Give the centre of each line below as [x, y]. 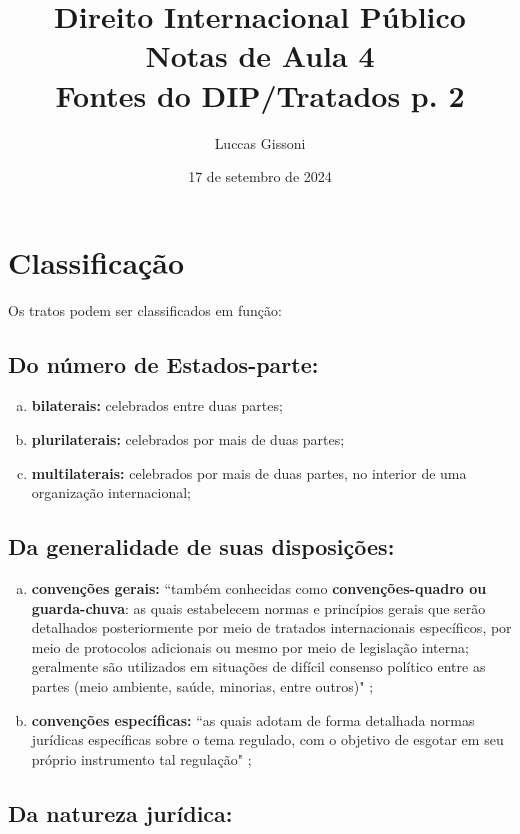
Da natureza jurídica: [120, 812]
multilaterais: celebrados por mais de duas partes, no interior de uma [249, 472]
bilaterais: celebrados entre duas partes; [157, 405]
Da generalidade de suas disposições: [201, 546]
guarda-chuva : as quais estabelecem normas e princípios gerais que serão [258, 607]
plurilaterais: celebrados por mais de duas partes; [188, 439]
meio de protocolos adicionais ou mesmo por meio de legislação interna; [250, 646]
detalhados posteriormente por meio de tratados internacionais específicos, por [271, 627]
